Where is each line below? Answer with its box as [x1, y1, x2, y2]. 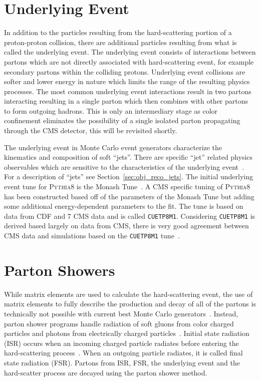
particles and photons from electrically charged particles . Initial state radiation [4, 328, 249, 338]
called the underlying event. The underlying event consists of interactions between [4, 47, 256, 57]
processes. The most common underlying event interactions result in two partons [4, 86, 251, 96]
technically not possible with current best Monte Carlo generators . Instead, [4, 308, 238, 319]
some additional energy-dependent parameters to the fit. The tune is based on [4, 201, 243, 211]
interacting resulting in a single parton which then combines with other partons [4, 96, 248, 106]
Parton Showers [4, 259, 115, 280]
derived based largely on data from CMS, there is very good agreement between [4, 220, 249, 231]
